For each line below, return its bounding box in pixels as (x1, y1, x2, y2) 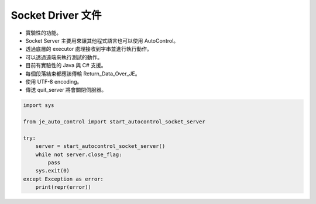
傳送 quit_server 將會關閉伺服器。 (25, 87, 107, 94)
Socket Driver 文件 (11, 9, 102, 22)
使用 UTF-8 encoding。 (25, 78, 83, 85)
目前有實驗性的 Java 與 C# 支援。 (25, 62, 107, 69)
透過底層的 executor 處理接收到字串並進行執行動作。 (25, 46, 152, 53)
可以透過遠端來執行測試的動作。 (25, 53, 102, 61)
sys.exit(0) (35, 167, 70, 174)
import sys (23, 102, 54, 109)
